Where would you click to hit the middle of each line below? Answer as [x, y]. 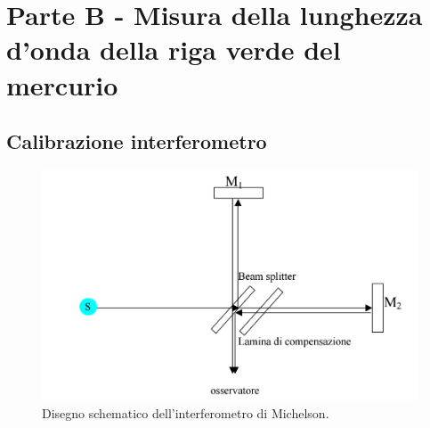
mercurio [62, 84]
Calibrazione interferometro [137, 141]
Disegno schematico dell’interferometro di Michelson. [186, 412]
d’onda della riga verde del [174, 49]
